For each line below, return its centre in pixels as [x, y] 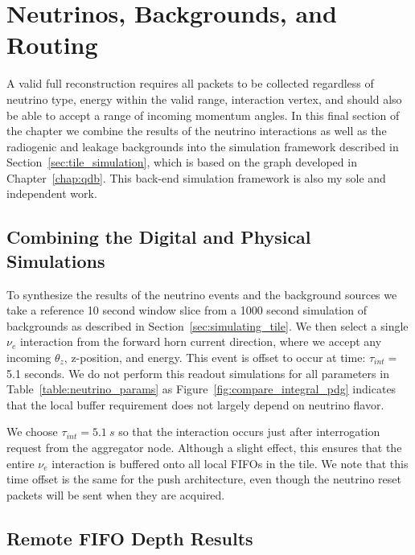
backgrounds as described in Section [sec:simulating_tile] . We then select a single [207, 325]
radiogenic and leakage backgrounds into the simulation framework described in [203, 146]
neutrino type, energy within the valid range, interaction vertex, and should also [204, 99]
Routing [52, 45]
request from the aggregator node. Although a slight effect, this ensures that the [204, 447]
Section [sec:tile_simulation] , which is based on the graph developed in [182, 162]
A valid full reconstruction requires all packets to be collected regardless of [190, 83]
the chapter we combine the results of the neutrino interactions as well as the [197, 131]
